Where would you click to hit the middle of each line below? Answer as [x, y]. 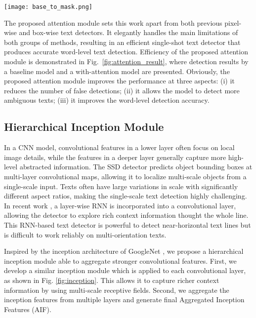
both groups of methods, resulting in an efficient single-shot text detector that [122, 42]
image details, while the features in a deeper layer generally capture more [115, 157]
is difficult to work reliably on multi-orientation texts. [85, 234]
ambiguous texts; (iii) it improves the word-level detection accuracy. [107, 100]
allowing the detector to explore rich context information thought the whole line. [126, 215]
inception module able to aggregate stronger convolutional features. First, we [120, 260]
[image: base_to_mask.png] [48, 7]
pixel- [233, 22]
